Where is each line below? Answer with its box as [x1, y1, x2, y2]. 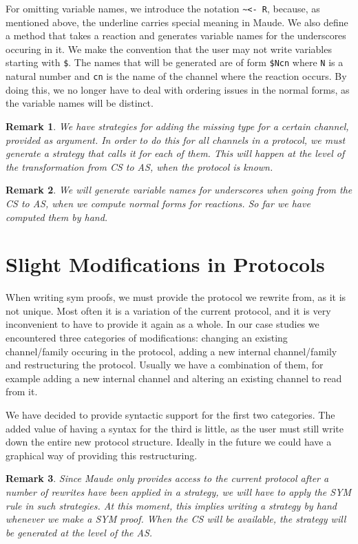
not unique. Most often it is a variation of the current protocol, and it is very [6, 303, 331, 317]
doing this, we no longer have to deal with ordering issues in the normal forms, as [6, 82, 350, 96]
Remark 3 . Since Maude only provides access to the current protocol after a [6, 471, 329, 485]
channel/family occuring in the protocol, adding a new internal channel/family [6, 344, 337, 358]
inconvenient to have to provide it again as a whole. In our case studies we [6, 317, 319, 331]
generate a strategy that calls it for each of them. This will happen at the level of [6, 146, 345, 160]
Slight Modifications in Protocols [6, 250, 325, 278]
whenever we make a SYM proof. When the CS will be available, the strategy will [6, 512, 346, 526]
